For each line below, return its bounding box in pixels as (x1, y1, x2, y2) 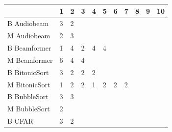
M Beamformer (7, 54, 53, 65)
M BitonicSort (7, 79, 50, 89)
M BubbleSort (7, 104, 50, 114)
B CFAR (7, 116, 34, 126)
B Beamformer (7, 43, 51, 53)
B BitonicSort (7, 67, 49, 77)
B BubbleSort (7, 91, 49, 102)
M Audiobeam (7, 30, 50, 41)
